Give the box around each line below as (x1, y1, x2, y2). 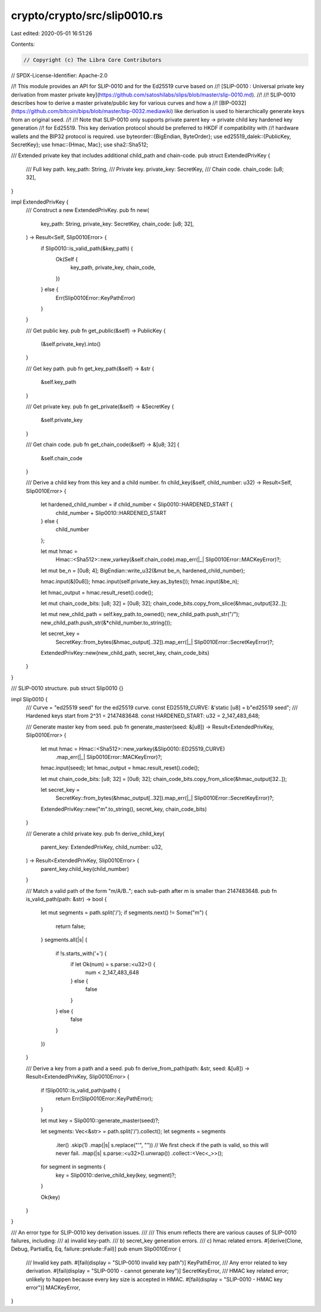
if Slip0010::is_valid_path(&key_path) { (40, 245, 133, 252)
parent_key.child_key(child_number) (40, 865, 129, 872)
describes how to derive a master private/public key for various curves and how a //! (11, 99, 218, 107)
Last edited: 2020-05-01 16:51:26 (11, 30, 92, 37)
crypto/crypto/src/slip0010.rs (11, 9, 163, 22)
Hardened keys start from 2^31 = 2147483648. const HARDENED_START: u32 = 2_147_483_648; (26, 712, 260, 720)
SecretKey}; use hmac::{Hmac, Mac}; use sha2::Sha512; (11, 141, 149, 148)
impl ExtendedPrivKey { (11, 198, 69, 205)
